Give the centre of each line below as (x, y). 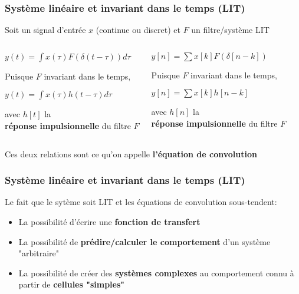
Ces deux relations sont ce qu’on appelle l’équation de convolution (131, 153)
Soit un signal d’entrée (45, 30)
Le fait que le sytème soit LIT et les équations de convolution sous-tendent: (141, 202)
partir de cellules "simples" (72, 284)
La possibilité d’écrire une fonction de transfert (109, 222)
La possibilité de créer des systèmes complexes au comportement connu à (156, 272)
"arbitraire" (39, 253)
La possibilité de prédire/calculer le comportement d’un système (144, 241)
